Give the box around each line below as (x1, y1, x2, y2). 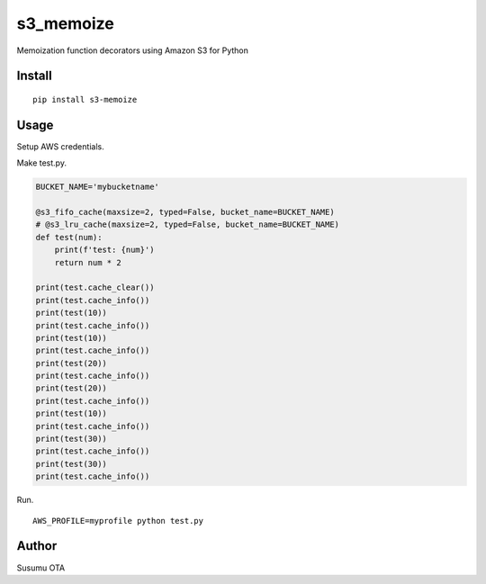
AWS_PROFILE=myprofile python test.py (32, 516, 204, 526)
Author (16, 538, 58, 553)
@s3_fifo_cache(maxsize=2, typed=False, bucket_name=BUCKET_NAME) (35, 207, 335, 218)
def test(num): (35, 232, 103, 242)
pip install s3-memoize (32, 94, 138, 104)
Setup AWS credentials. (16, 140, 104, 152)
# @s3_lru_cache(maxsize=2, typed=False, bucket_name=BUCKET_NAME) (35, 220, 340, 229)
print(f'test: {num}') (54, 245, 155, 256)
